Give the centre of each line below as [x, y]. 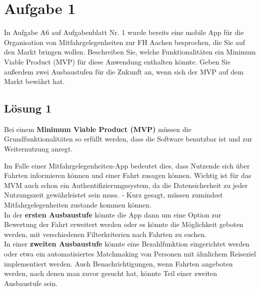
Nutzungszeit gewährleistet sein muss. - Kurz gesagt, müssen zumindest [113, 195]
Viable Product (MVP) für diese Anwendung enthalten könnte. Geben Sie [117, 61]
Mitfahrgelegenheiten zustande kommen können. [78, 205]
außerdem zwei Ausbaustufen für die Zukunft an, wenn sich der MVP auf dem [124, 71]
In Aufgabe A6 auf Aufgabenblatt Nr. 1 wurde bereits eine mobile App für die [124, 32]
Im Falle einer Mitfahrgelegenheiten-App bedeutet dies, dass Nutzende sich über [127, 165]
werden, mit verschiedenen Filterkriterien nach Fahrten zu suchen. [105, 234]
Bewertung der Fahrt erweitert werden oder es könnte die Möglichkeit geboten [124, 224]
